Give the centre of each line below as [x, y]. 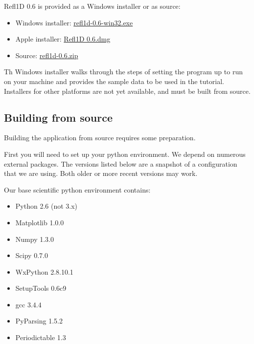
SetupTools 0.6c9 [41, 288]
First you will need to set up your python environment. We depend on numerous [125, 154]
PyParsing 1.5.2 [39, 321]
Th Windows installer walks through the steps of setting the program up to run [123, 72]
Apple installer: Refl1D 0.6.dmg [63, 39]
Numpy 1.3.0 [35, 239]
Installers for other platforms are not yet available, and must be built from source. [127, 91]
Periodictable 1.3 [41, 337]
